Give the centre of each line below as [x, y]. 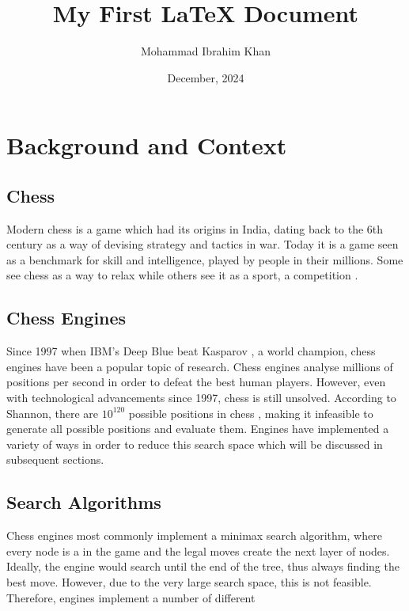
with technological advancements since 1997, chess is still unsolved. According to [201, 398]
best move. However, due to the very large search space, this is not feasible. [189, 582]
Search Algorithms [84, 502]
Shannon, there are [52, 413]
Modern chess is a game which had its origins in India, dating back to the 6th [195, 228]
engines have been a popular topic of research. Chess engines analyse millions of [200, 366]
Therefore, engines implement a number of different [131, 597]
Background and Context [147, 145]
